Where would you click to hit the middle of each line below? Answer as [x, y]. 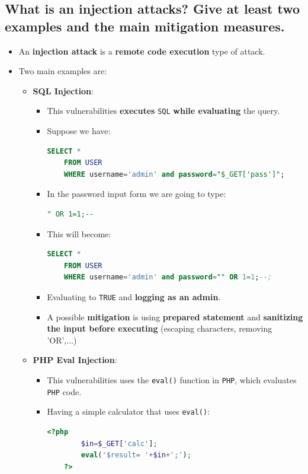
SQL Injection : [63, 90]
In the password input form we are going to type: [137, 194]
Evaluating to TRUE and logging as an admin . [134, 296]
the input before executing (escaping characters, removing [160, 328]
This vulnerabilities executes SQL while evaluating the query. [163, 111]
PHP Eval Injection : [75, 360]
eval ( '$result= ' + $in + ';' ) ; [136, 455]
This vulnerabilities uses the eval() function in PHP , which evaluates [172, 380]
